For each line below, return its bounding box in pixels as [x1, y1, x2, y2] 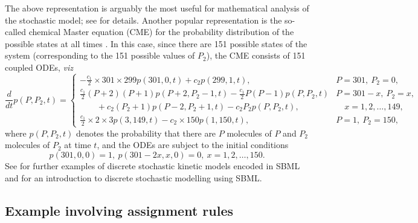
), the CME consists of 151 [206, 49, 306, 62]
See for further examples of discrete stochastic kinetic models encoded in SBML [5, 160, 300, 172]
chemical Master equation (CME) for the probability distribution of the [28, 25, 294, 38]
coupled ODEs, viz [5, 60, 73, 73]
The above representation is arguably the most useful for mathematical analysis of [5, 2, 309, 14]
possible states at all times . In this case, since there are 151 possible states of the [5, 37, 307, 50]
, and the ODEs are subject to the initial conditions [97, 138, 289, 151]
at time [64, 138, 91, 151]
